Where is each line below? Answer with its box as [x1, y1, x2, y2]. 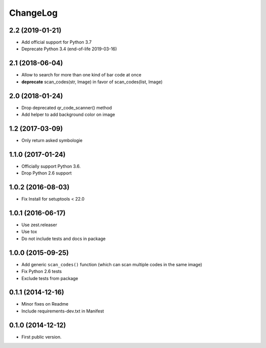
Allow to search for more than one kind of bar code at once [21, 72, 141, 78]
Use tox [21, 229, 37, 235]
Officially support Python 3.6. [21, 163, 81, 169]
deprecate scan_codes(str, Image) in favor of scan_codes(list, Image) [21, 79, 163, 85]
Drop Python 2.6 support [21, 170, 72, 176]
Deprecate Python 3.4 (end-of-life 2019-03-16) [21, 46, 117, 52]
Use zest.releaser [21, 222, 58, 228]
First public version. [21, 334, 62, 340]
